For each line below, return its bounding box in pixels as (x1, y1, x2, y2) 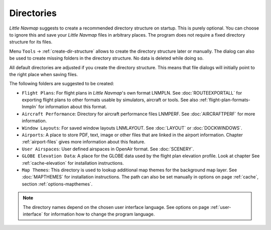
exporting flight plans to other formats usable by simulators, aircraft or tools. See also (22, 97, 198, 103)
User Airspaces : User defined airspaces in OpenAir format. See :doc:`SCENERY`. (22, 146, 194, 152)
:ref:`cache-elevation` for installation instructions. (22, 160, 124, 166)
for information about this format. (38, 104, 107, 110)
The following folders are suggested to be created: (9, 81, 114, 87)
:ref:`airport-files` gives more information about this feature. (22, 139, 146, 145)
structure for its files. (9, 39, 53, 45)
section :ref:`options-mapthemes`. (22, 181, 93, 187)
